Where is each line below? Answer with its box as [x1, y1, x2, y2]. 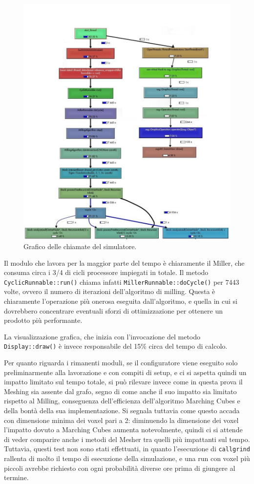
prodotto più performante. [4, 315, 83, 325]
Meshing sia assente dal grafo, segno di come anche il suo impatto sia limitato [4, 386, 237, 396]
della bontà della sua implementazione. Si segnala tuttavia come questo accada [4, 405, 240, 416]
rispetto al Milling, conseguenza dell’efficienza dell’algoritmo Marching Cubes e [4, 396, 240, 406]
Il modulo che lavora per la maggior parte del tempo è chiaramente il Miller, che [4, 257, 245, 268]
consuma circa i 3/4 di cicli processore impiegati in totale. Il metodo [4, 267, 209, 277]
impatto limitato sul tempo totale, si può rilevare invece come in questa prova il [4, 377, 243, 387]
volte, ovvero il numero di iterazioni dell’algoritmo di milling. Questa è [4, 286, 215, 296]
